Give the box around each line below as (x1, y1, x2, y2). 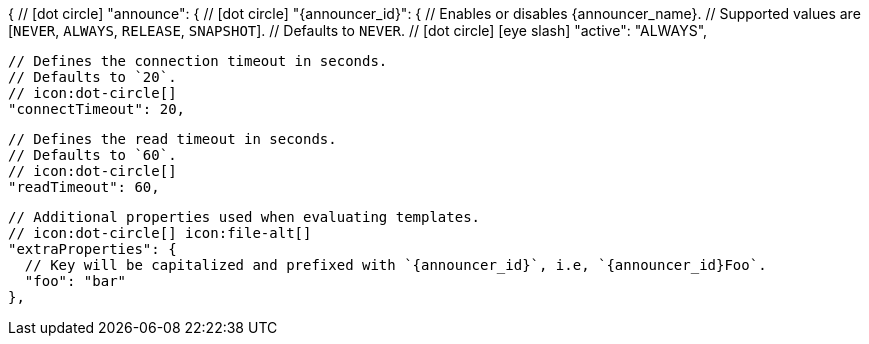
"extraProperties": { (8, 241, 177, 257)
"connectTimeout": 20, (8, 101, 186, 117)
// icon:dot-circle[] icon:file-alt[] (8, 225, 312, 241)
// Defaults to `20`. (8, 69, 177, 85)
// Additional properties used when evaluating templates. (8, 209, 481, 225)
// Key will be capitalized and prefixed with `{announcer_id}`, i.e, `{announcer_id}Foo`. (24, 257, 767, 273)
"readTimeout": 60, (8, 179, 160, 195)
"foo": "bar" (24, 273, 127, 289)
